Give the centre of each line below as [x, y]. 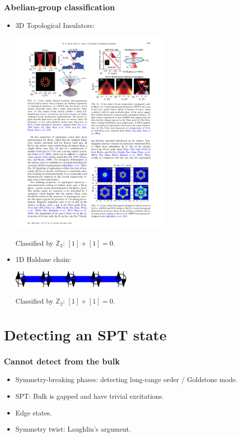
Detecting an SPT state [85, 334]
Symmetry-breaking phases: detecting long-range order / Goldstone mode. [126, 379]
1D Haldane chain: [43, 259]
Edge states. [34, 412]
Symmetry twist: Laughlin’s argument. [73, 429]
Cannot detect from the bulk [62, 361]
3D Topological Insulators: [55, 25]
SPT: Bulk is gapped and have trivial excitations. [89, 396]
